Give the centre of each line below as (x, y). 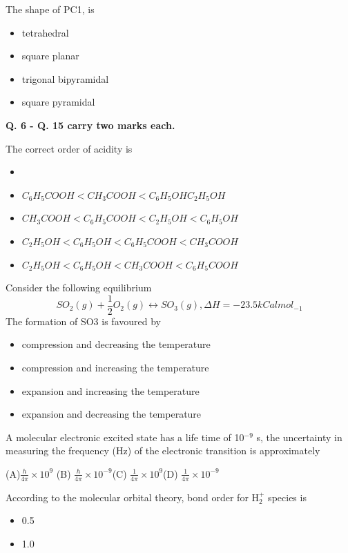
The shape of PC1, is (50, 9)
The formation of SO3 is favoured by (83, 321)
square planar (50, 56)
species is (287, 497)
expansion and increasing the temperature (110, 390)
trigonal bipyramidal (65, 78)
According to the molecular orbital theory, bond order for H (133, 497)
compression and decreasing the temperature (116, 344)
